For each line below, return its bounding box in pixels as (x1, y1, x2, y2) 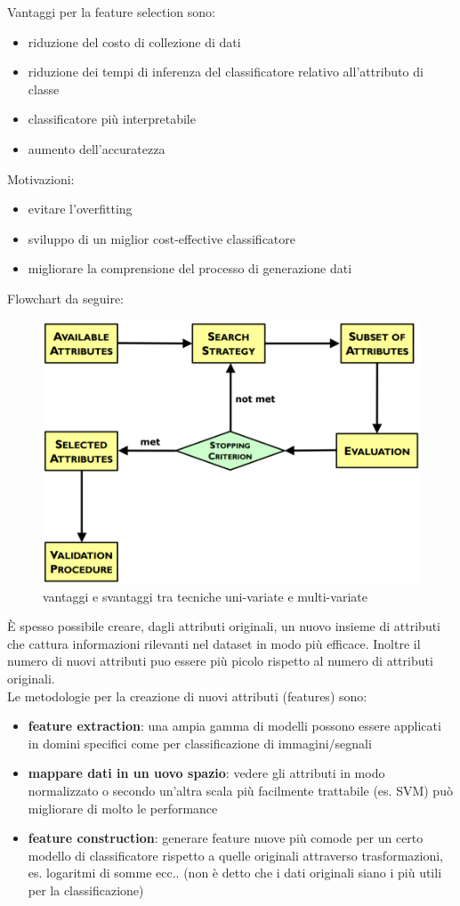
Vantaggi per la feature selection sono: (7, 3, 215, 20)
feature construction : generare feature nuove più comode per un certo (28, 829, 424, 847)
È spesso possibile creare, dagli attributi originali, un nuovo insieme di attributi (7, 617, 441, 635)
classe (28, 79, 60, 98)
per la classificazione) (28, 880, 144, 899)
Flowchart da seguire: (7, 288, 125, 307)
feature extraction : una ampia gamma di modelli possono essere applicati (28, 716, 441, 735)
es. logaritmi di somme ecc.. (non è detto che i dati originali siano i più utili (28, 863, 442, 882)
